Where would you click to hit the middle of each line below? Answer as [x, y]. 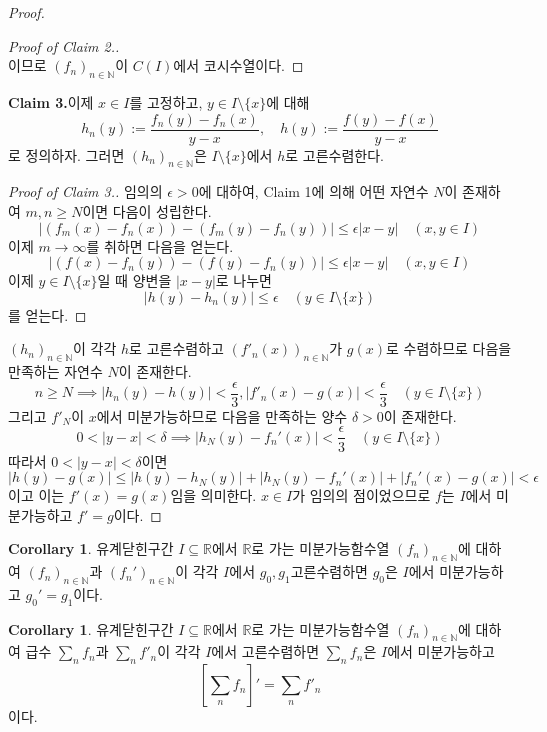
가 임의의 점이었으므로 [361, 495]
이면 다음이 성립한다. [147, 211]
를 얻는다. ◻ [47, 314]
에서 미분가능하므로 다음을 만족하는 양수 [222, 415]
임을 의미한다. [213, 495]
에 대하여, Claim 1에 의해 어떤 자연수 [313, 191]
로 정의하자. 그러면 [66, 154]
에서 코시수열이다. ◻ [238, 65]
